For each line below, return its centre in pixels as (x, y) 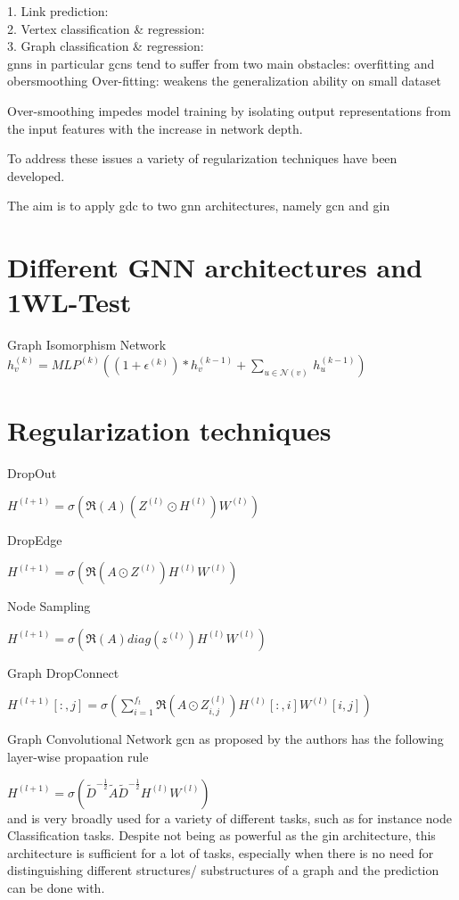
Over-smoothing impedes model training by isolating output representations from (229, 110)
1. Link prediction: (58, 11)
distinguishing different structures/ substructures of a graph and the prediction (223, 870)
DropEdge (35, 539)
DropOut (32, 472)
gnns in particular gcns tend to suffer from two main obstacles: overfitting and (221, 63)
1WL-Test (70, 302)
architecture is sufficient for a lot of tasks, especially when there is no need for (221, 852)
